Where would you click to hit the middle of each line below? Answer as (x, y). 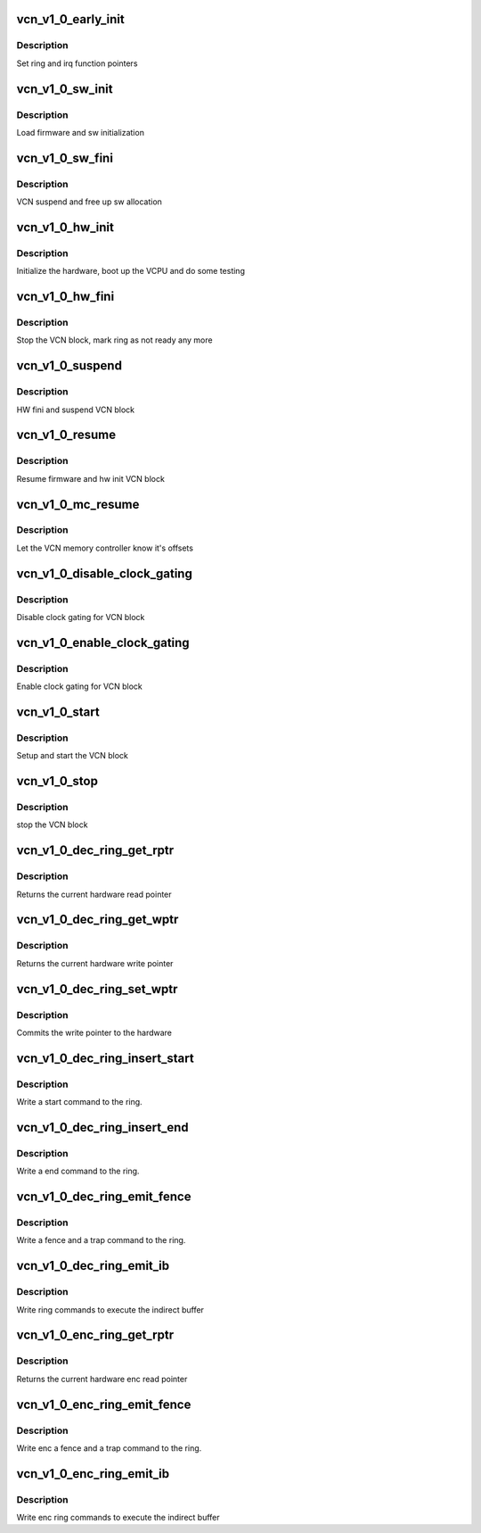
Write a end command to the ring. (78, 1171)
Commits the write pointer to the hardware (94, 1032)
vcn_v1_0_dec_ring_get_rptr (95, 851)
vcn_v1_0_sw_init (65, 89)
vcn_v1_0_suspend (69, 366)
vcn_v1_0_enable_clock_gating (103, 642)
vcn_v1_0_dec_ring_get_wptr (98, 920)
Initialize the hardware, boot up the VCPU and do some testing (130, 271)
